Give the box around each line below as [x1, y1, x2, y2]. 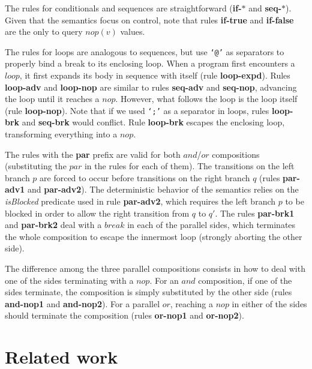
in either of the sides [232, 297, 307, 310]
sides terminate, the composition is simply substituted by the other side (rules [5, 286, 292, 298]
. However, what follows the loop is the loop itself [115, 92, 298, 105]
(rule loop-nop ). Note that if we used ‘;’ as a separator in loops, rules [5, 104, 269, 116]
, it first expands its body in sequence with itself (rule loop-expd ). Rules [19, 69, 290, 82]
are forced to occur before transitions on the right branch [40, 171, 250, 184]
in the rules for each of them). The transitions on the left [84, 160, 295, 172]
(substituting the [5, 160, 67, 172]
